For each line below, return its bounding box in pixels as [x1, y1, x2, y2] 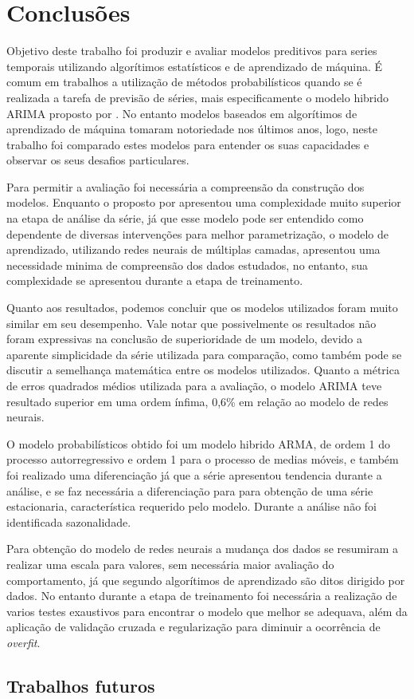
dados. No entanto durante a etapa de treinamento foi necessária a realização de [6, 587, 397, 604]
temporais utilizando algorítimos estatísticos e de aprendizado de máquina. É [6, 57, 383, 74]
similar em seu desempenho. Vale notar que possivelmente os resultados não [6, 314, 377, 331]
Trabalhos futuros [6, 673, 155, 697]
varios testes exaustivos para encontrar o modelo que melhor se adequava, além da [6, 602, 408, 619]
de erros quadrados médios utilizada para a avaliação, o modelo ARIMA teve [6, 377, 382, 393]
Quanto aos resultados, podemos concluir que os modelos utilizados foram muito [6, 299, 398, 316]
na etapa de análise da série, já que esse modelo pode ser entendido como [6, 210, 364, 227]
